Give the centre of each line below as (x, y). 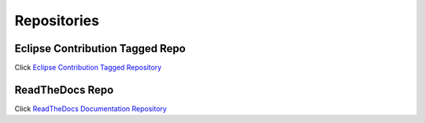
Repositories (57, 20)
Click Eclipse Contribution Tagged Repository (88, 68)
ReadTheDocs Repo (64, 89)
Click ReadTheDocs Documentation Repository (91, 108)
